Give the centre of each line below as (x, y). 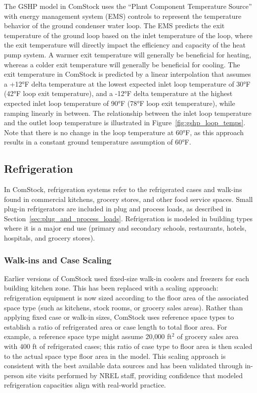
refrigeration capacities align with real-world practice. (85, 385)
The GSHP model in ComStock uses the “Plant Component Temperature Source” (128, 6)
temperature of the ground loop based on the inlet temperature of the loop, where (128, 35)
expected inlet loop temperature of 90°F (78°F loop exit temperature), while (120, 103)
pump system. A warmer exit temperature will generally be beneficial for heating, (128, 54)
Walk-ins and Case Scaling (58, 260)
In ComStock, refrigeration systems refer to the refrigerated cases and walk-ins (123, 189)
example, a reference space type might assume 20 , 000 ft (88, 336)
